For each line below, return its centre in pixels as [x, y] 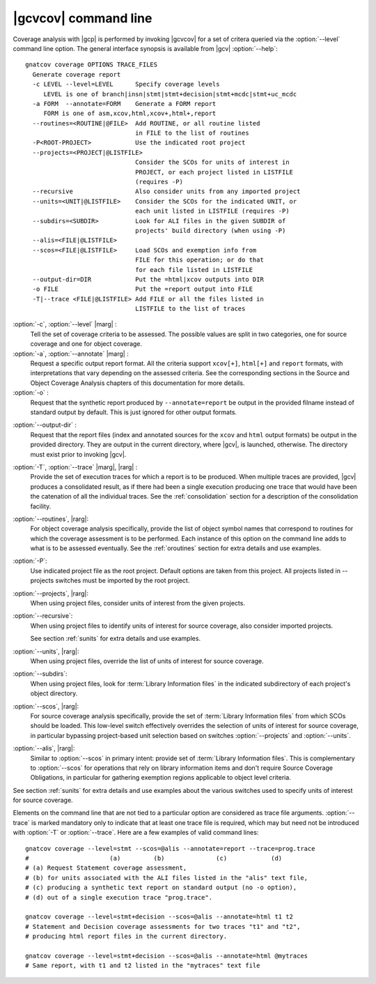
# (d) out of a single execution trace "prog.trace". [119, 897]
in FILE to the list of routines [192, 133]
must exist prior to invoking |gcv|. [78, 454]
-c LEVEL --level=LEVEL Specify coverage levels [126, 84]
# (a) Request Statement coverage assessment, [106, 868]
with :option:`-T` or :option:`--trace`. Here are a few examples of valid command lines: [136, 833]
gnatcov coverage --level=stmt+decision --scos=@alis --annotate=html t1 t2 [159, 917]
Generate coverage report [77, 74]
